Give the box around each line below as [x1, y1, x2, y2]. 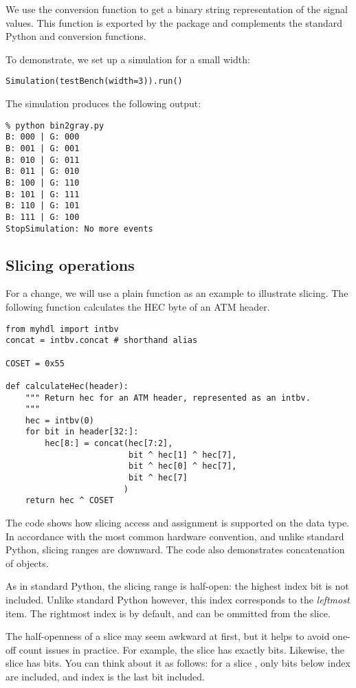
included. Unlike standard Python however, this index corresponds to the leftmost [5, 592, 350, 607]
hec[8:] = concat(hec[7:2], [45, 439, 173, 449]
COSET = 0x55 [5, 358, 65, 368]
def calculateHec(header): [5, 381, 129, 391]
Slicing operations [5, 254, 135, 275]
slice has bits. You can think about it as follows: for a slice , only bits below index [5, 656, 351, 670]
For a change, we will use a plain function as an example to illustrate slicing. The [5, 286, 348, 300]
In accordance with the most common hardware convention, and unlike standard [5, 529, 344, 543]
